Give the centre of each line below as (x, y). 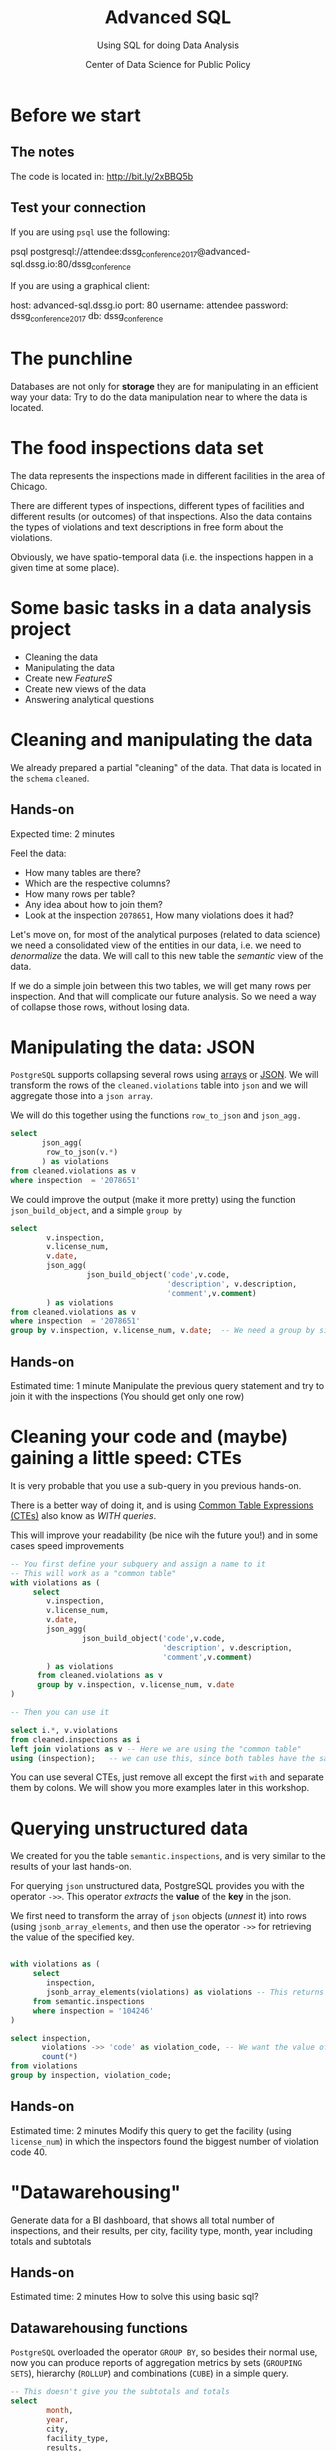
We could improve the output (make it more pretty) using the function (153, 1199)
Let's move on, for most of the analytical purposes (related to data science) (165, 934)
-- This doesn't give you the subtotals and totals (120, 2392)
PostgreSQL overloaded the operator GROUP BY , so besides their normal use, (164, 2352)
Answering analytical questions (89, 699)
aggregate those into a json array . (81, 1096)
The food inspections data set (137, 448)
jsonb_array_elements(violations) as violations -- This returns (185, 1992)
